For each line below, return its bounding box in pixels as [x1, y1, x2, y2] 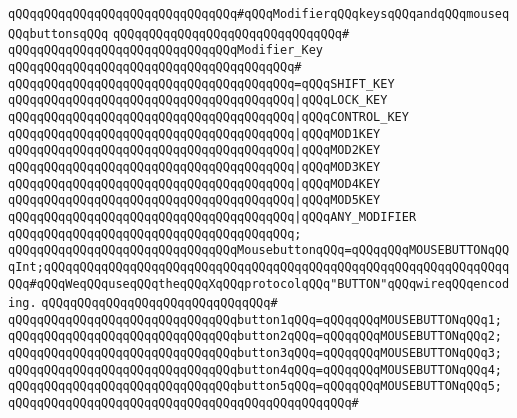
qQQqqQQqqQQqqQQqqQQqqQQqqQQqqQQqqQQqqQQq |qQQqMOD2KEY [8, 143, 381, 158]
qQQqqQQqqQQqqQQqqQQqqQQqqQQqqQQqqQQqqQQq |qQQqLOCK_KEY [8, 93, 388, 108]
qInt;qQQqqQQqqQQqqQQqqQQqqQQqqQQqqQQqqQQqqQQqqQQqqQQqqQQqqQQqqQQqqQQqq [8, 259, 510, 274]
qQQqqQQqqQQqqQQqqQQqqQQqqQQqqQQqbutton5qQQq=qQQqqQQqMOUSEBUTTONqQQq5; [8, 379, 502, 394]
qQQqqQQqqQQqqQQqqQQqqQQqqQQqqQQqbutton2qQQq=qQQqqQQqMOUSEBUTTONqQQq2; [8, 329, 502, 344]
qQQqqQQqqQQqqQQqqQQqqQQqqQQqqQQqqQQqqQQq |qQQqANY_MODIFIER [8, 209, 417, 224]
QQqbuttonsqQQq [8, 26, 109, 41]
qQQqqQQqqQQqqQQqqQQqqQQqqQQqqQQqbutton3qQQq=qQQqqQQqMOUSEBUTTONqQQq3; [8, 346, 502, 361]
